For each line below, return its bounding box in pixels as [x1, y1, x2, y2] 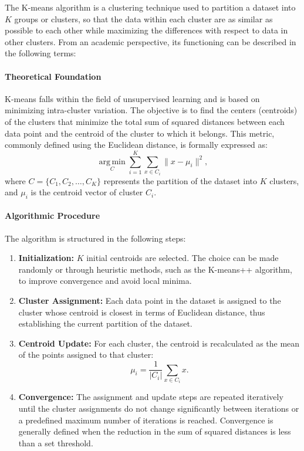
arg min [99, 157, 126, 166]
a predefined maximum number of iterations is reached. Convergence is [18, 413, 273, 426]
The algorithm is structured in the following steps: [5, 232, 186, 244]
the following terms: [5, 47, 76, 59]
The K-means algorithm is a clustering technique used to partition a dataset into [5, 1, 296, 13]
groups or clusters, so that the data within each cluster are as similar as [14, 12, 273, 25]
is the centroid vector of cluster [31, 186, 143, 198]
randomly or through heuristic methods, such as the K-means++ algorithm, [18, 263, 292, 275]
